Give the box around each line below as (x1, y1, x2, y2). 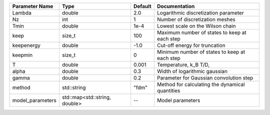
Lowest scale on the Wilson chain (156, 22, 236, 29)
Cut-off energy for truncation (156, 42, 225, 48)
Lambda (12, 9, 32, 16)
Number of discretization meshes (156, 16, 235, 22)
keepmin (12, 51, 32, 58)
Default (133, 3, 152, 9)
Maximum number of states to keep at (156, 29, 247, 36)
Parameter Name (12, 3, 53, 9)
